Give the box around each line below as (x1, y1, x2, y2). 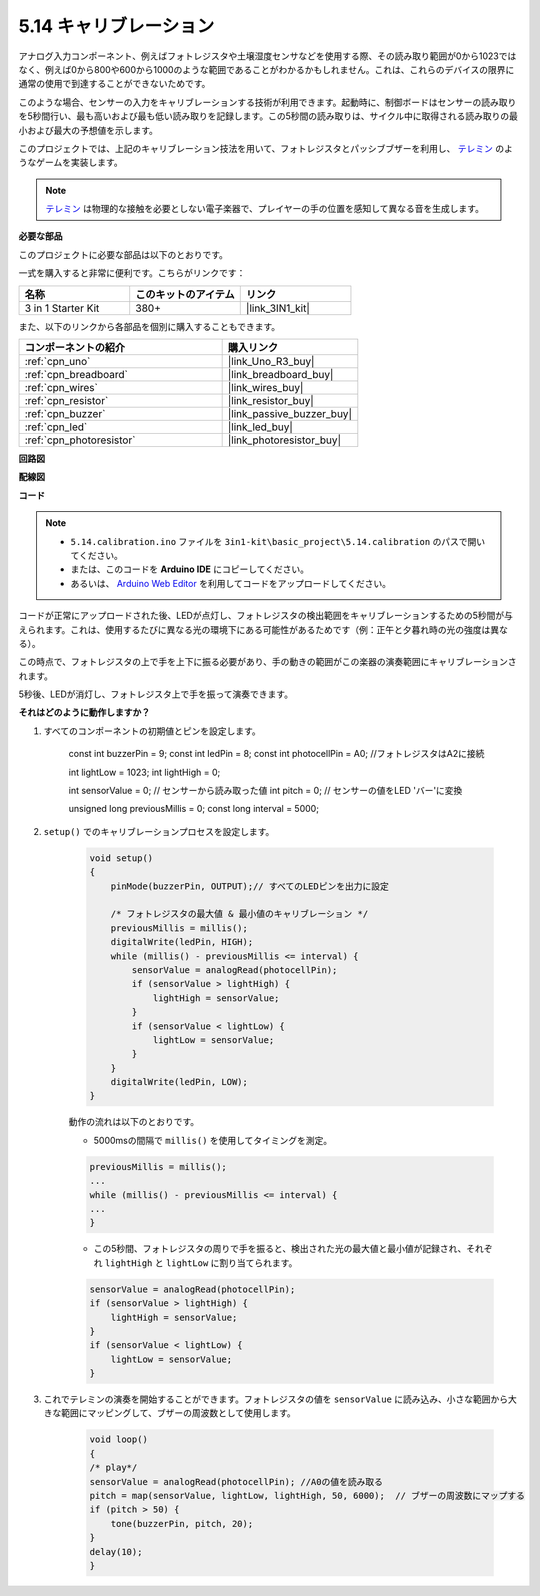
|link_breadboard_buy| (227, 368, 334, 382)
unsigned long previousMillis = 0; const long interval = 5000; (68, 803, 320, 815)
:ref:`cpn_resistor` (24, 394, 109, 408)
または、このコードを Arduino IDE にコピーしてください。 (70, 563, 310, 575)
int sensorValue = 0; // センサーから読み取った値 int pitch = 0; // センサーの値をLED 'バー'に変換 (68, 785, 463, 797)
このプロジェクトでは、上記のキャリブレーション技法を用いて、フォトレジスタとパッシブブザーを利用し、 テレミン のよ (18, 142, 514, 154)
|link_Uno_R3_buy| (227, 355, 315, 369)
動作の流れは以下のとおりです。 (68, 1116, 200, 1128)
